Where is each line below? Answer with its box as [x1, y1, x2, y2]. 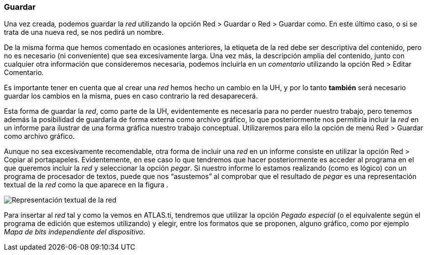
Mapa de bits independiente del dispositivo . [4, 228, 145, 236]
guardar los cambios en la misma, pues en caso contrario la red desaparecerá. [4, 92, 258, 101]
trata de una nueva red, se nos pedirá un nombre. [4, 28, 164, 37]
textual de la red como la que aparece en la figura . [4, 180, 168, 189]
